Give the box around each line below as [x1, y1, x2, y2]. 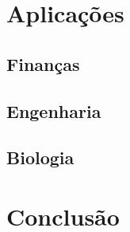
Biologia [6, 145, 75, 170]
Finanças [6, 51, 80, 76]
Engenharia [6, 98, 101, 123]
